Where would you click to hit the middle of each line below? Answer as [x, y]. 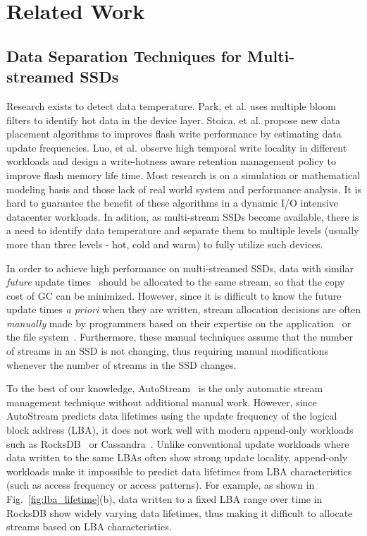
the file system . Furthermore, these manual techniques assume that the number [180, 337]
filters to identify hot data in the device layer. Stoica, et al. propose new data [173, 120]
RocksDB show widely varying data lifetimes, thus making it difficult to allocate [180, 512]
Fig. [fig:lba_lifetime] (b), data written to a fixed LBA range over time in [164, 499]
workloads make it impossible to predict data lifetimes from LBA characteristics [179, 471]
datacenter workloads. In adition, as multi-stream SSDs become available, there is [183, 216]
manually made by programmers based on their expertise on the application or [179, 323]
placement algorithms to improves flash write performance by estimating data [174, 134]
